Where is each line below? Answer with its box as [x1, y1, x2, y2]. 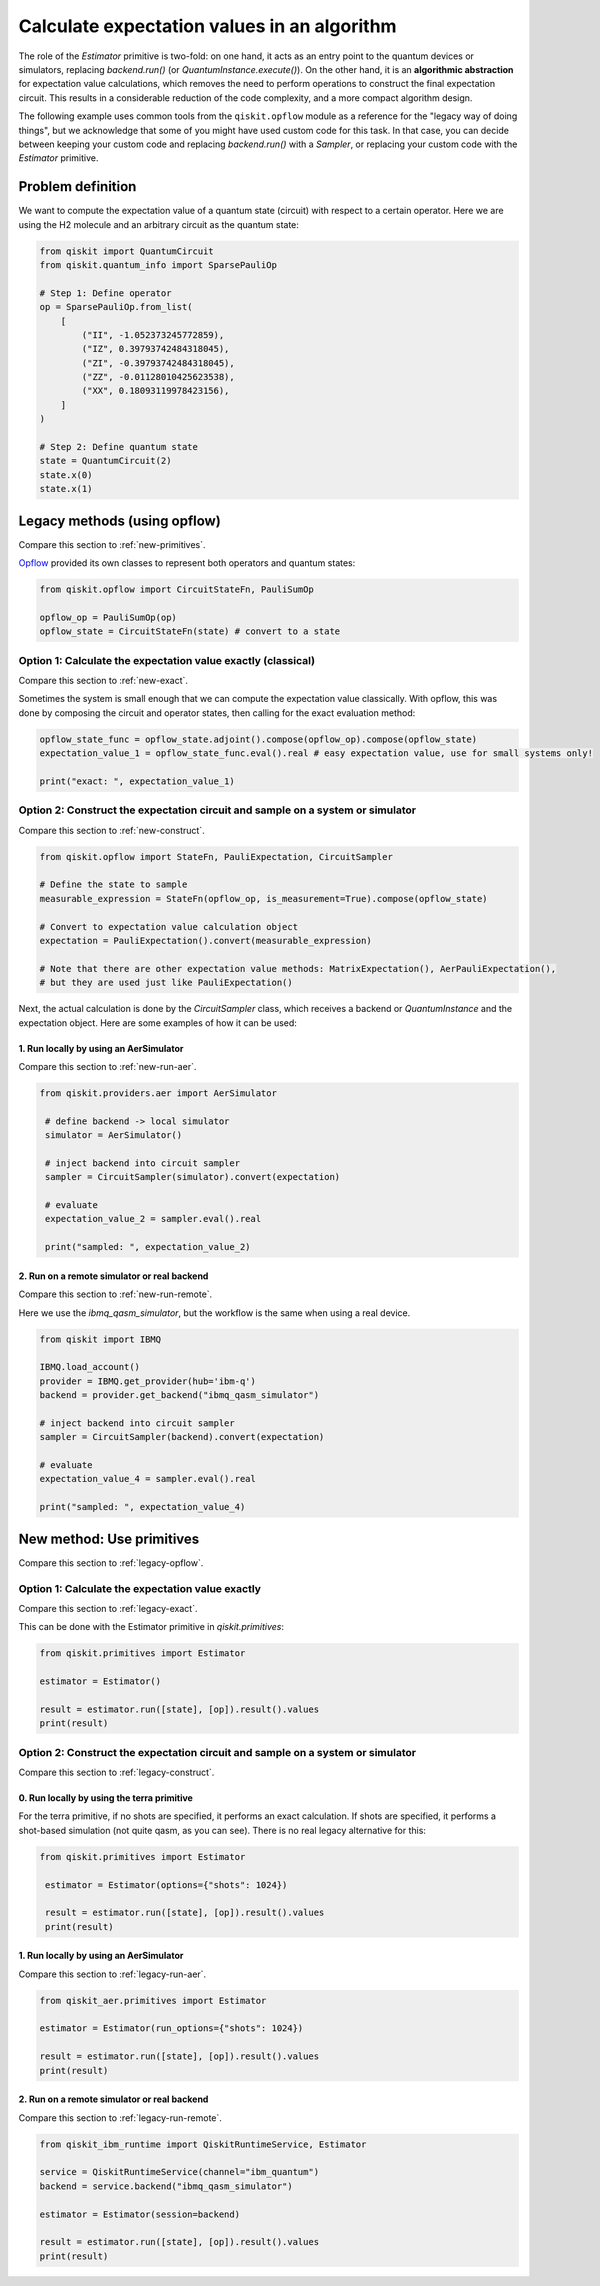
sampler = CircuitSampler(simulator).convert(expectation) [45, 1171, 341, 1183]
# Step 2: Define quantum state [39, 441, 199, 453]
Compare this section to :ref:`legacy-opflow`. [18, 1556, 204, 1569]
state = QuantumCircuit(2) [39, 455, 172, 467]
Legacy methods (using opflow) [18, 512, 222, 529]
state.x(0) [39, 469, 93, 480]
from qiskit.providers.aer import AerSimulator [39, 1087, 277, 1099]
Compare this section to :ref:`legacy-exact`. [18, 1602, 198, 1614]
